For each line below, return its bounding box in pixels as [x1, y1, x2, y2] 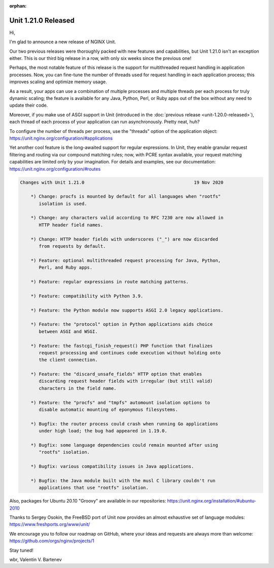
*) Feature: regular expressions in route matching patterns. [30, 279, 189, 284]
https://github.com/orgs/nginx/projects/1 [9, 538, 94, 544]
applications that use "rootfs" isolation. [39, 485, 149, 491]
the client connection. [39, 357, 98, 363]
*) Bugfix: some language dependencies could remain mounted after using [30, 442, 218, 448]
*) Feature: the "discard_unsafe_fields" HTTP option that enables [30, 371, 202, 377]
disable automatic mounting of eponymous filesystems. [39, 407, 178, 413]
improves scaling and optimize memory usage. [9, 79, 107, 85]
